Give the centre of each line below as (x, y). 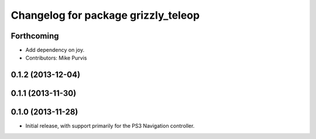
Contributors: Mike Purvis (56, 58)
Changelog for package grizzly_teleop (105, 15)
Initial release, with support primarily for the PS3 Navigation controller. (110, 126)
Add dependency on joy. (55, 50)
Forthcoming (35, 36)
